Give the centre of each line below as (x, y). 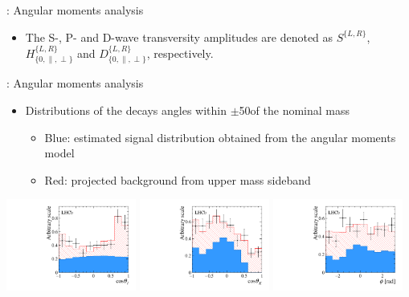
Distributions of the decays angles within (126, 110)
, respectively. (180, 53)
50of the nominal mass (294, 110)
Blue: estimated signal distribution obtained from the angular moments (220, 137)
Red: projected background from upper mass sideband (178, 179)
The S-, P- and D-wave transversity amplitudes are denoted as (179, 37)
